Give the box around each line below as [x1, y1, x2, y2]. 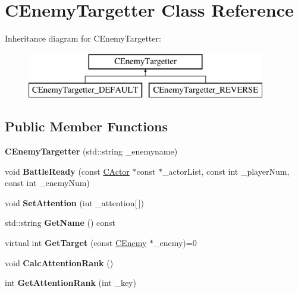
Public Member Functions [5, 117, 168, 136]
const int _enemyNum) [5, 177, 90, 189]
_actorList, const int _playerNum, [162, 165, 290, 177]
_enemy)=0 [153, 237, 197, 249]
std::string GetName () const [5, 216, 116, 229]
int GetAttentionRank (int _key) [5, 276, 136, 289]
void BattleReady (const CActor [5, 165, 130, 177]
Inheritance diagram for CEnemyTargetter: [5, 32, 161, 45]
